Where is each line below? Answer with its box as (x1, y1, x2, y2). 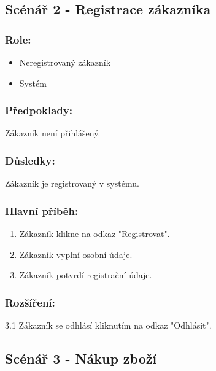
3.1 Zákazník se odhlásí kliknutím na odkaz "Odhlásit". (5, 319, 212, 332)
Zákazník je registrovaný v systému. (5, 177, 139, 190)
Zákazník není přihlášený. (5, 127, 101, 139)
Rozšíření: (5, 294, 55, 310)
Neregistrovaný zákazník (19, 56, 111, 68)
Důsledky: (5, 152, 55, 168)
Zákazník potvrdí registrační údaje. (19, 268, 152, 281)
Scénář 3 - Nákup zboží (5, 349, 157, 368)
